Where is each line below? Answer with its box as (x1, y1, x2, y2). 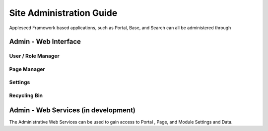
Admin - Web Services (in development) (9, 106, 136, 114)
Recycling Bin (9, 92, 43, 99)
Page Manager (9, 66, 46, 73)
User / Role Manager (9, 52, 60, 59)
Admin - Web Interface (9, 38, 81, 46)
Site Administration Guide (9, 7, 118, 18)
